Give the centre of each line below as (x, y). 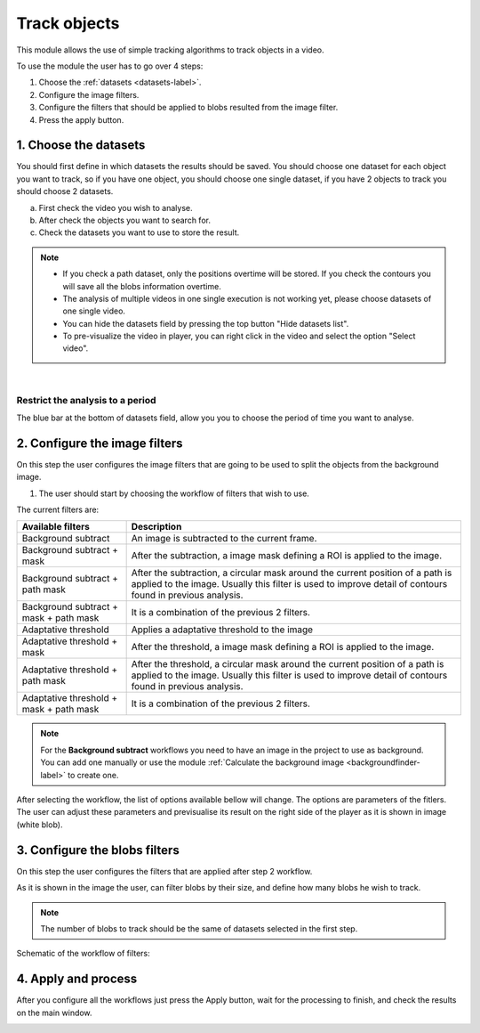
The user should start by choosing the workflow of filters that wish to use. (174, 493)
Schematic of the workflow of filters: (83, 954)
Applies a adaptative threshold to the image (222, 630)
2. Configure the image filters (100, 443)
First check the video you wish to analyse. (116, 207)
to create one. (93, 775)
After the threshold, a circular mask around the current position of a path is (288, 664)
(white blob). (40, 825)
